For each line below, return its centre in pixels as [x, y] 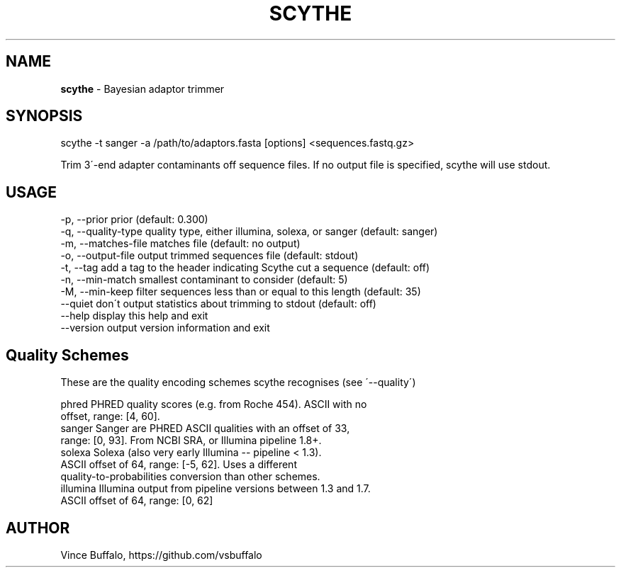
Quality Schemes [67, 355]
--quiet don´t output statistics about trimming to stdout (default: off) [218, 304]
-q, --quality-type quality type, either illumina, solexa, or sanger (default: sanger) [249, 232]
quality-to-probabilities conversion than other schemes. [190, 477]
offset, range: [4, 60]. [110, 416]
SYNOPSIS [44, 116]
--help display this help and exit [134, 316]
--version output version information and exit [165, 328]
